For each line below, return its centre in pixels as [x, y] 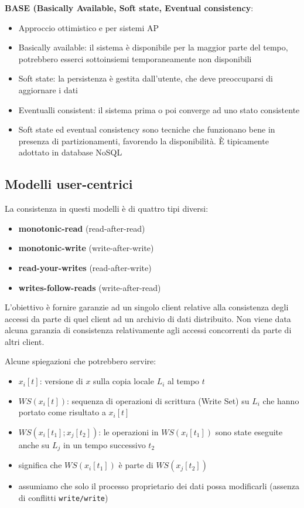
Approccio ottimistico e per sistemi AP [89, 27]
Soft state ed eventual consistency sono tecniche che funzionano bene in [147, 129]
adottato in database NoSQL [70, 152]
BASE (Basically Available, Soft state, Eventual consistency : [129, 8]
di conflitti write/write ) [63, 497]
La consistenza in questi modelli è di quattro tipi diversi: [107, 209]
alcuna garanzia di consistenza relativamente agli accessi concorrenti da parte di [148, 330]
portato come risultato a [62, 412]
